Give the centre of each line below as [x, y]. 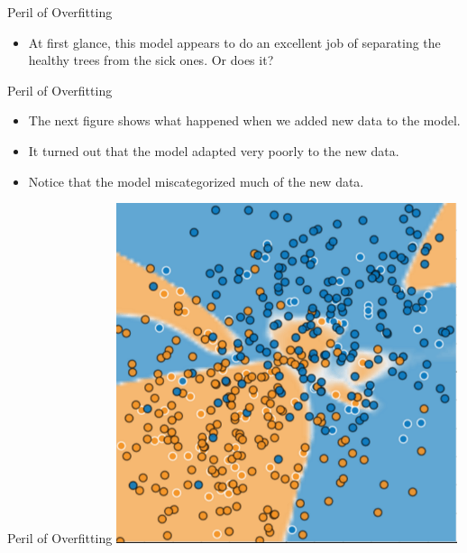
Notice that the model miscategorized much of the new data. [196, 181]
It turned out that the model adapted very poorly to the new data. [214, 150]
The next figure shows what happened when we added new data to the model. [244, 120]
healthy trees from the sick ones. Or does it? [151, 60]
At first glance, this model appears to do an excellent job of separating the [234, 42]
